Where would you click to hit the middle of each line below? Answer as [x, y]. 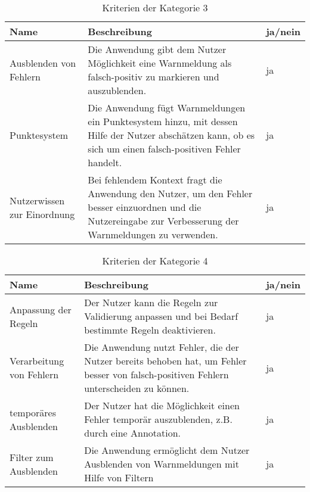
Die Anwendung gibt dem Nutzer [157, 49]
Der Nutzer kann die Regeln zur [151, 302]
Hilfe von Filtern [119, 477]
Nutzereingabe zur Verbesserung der [163, 221]
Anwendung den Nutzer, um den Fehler [170, 193]
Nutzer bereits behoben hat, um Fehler [165, 361]
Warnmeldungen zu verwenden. [153, 234]
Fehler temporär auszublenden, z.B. [158, 419]
